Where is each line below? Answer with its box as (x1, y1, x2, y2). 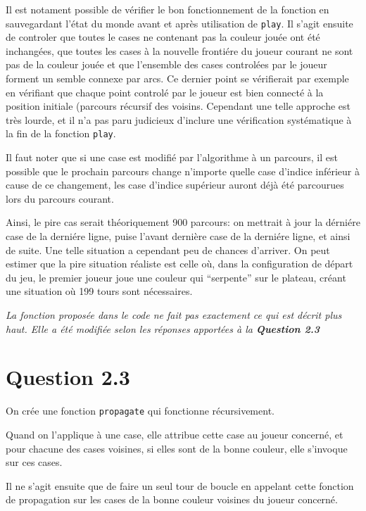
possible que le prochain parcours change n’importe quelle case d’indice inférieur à (6, 163, 360, 178)
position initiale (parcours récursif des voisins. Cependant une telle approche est (6, 99, 351, 113)
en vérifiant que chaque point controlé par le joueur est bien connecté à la (6, 84, 324, 99)
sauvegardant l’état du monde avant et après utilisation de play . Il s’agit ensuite (6, 15, 353, 30)
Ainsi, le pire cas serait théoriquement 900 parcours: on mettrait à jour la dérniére (6, 215, 360, 229)
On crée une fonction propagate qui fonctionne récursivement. (6, 403, 274, 418)
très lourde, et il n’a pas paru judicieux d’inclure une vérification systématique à (6, 112, 352, 127)
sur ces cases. (6, 455, 63, 469)
